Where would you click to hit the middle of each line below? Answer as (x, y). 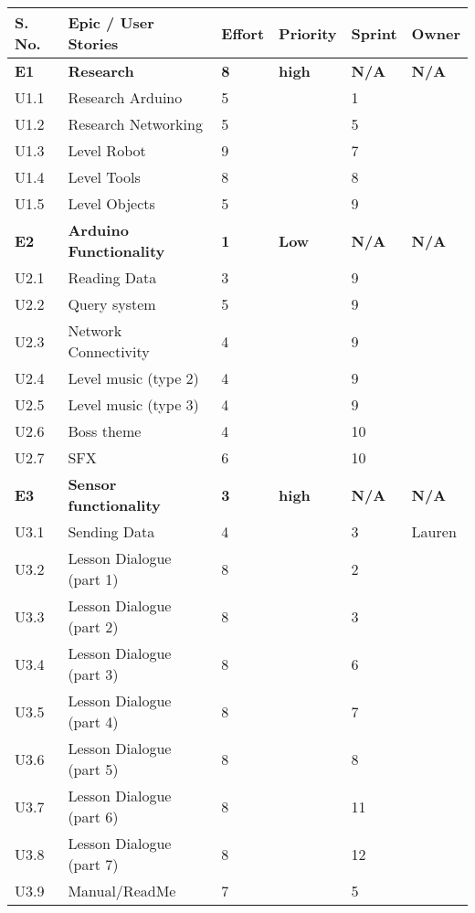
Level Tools (104, 177)
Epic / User (111, 22)
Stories (93, 43)
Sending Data (111, 531)
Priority (308, 33)
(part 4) (93, 722)
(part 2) (93, 626)
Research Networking (135, 124)
